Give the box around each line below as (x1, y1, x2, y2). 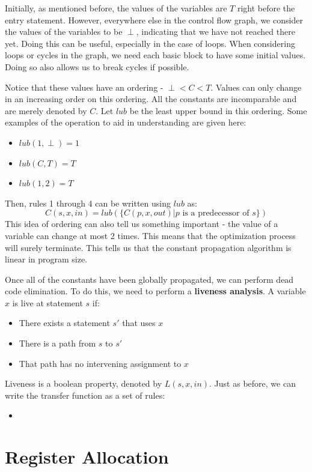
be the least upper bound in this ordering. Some (129, 104, 307, 116)
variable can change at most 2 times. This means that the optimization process (5, 229, 296, 241)
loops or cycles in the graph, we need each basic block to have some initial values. (5, 49, 306, 61)
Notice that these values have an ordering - (5, 80, 164, 93)
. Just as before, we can (209, 377, 296, 390)
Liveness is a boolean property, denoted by (5, 377, 162, 390)
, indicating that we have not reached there (136, 25, 295, 38)
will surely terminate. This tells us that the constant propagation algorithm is (5, 241, 292, 253)
